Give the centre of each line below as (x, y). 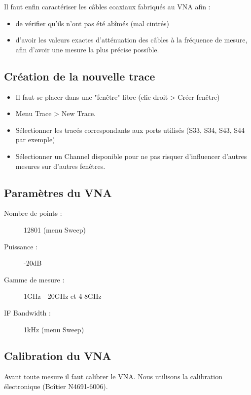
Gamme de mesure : (34, 279)
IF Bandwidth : (27, 312)
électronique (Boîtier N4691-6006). (56, 386)
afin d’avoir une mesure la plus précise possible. (87, 49)
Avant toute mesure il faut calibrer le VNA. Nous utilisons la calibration (113, 376)
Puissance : (21, 246)
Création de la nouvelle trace (80, 76)
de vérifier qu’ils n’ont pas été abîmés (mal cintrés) (92, 23)
